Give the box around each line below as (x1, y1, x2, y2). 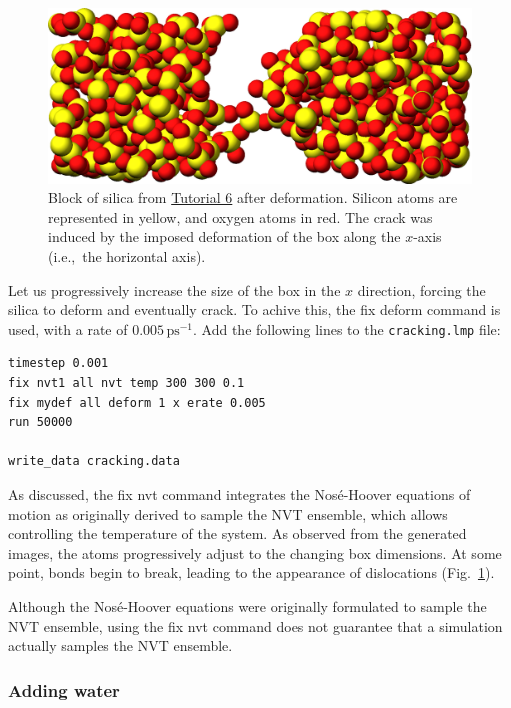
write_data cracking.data (8, 454, 180, 469)
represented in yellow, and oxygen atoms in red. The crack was (48, 206, 433, 227)
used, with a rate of (8, 318, 128, 339)
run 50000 (8, 415, 73, 430)
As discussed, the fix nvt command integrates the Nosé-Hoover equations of (8, 483, 471, 504)
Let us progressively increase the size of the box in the (8, 279, 341, 300)
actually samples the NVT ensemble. (8, 635, 233, 656)
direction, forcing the (357, 279, 486, 300)
